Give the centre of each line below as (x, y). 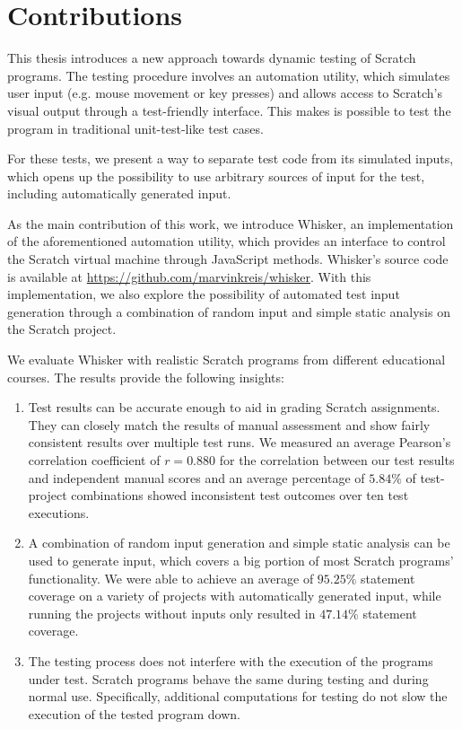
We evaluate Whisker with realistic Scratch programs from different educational (227, 360)
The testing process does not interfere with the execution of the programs (231, 660)
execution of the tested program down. (135, 713)
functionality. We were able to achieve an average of (171, 578)
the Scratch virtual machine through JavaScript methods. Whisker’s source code (228, 259)
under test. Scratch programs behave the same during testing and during (228, 678)
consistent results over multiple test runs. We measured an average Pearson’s (240, 442)
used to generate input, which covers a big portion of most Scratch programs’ (241, 560)
